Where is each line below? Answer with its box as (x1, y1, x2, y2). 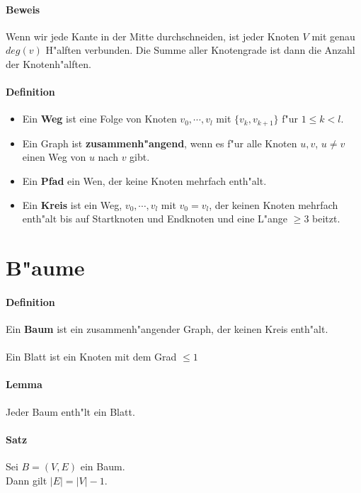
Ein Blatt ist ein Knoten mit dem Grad (6, 349, 177, 364)
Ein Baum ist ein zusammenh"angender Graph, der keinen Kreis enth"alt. (6, 321, 328, 336)
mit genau (311, 28, 355, 43)
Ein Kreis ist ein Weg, (22, 197, 122, 212)
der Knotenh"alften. (6, 56, 91, 71)
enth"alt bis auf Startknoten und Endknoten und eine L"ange (22, 211, 288, 226)
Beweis (6, 1, 40, 16)
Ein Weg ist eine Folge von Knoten (22, 111, 177, 126)
